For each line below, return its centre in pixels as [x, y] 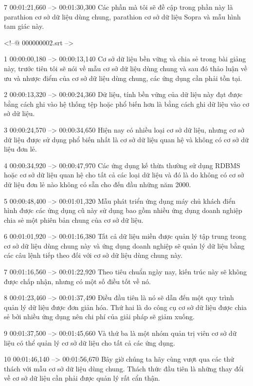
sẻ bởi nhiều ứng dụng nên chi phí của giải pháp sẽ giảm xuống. [99, 317]
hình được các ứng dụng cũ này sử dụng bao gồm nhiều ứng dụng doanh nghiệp [123, 210]
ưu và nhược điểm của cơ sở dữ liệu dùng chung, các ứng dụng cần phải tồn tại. [123, 78]
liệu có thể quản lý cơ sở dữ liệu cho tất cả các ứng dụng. [90, 342]
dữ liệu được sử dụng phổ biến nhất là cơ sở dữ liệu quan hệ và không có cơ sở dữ [126, 139]
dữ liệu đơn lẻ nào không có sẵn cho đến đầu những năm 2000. [98, 184]
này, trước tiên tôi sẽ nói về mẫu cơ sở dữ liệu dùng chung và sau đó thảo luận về [126, 68]
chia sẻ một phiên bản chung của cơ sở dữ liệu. [74, 220]
